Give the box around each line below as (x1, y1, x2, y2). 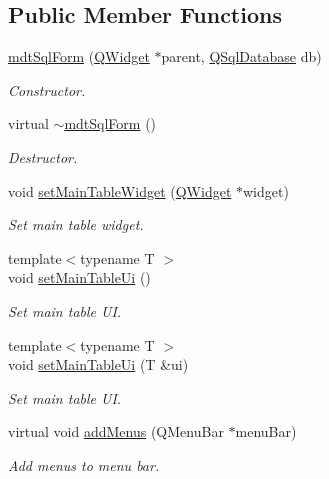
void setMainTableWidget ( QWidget (8, 180, 232, 201)
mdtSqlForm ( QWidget (8, 46, 150, 67)
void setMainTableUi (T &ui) (8, 354, 189, 375)
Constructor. (8, 79, 86, 100)
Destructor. (8, 146, 78, 167)
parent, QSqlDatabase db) (161, 46, 322, 67)
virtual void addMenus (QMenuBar (8, 421, 224, 442)
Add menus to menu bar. (8, 454, 160, 475)
